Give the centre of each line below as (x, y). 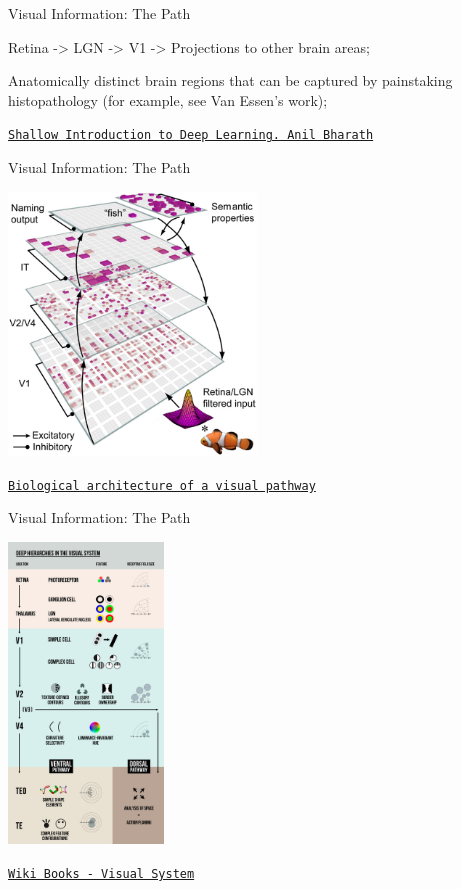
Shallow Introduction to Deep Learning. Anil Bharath (191, 135)
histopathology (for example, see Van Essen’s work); (168, 99)
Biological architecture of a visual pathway (162, 485)
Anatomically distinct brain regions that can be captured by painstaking (230, 80)
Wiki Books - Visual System (101, 873)
